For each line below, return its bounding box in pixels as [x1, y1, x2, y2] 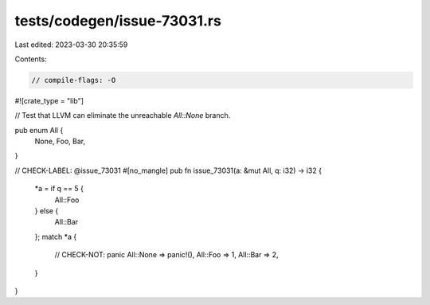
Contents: [14, 54, 47, 64]
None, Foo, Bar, [34, 136, 86, 147]
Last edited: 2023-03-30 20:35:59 [14, 40, 128, 49]
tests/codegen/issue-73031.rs [14, 12, 222, 29]
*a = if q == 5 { [34, 184, 84, 194]
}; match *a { [34, 232, 77, 241]
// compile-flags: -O [31, 76, 116, 84]
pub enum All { [14, 125, 64, 135]
